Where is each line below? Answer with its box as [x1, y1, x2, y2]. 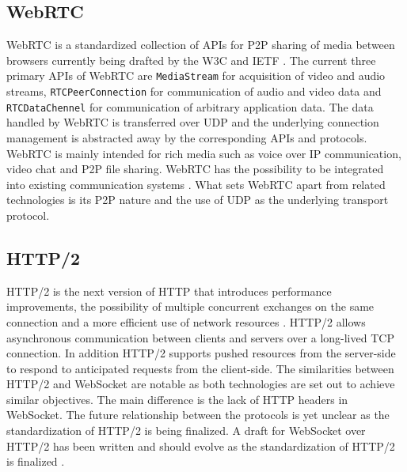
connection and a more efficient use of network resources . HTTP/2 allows [6, 313, 366, 330]
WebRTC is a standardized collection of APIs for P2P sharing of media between [6, 36, 395, 53]
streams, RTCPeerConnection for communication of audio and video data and [6, 83, 382, 100]
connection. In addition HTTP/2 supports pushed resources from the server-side [6, 345, 396, 361]
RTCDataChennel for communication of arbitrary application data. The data [6, 98, 374, 115]
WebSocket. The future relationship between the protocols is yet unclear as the [6, 406, 390, 423]
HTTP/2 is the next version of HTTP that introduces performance [6, 282, 332, 299]
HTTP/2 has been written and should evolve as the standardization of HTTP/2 [6, 437, 395, 454]
